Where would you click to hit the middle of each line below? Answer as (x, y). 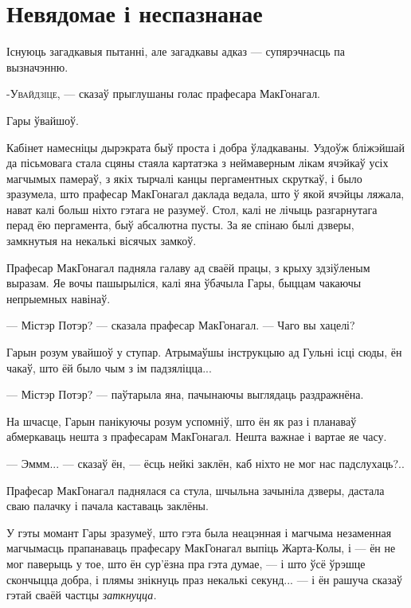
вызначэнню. (37, 66)
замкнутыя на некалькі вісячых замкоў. (102, 241)
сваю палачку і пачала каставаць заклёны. (108, 506)
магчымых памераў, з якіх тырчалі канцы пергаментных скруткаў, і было (184, 178)
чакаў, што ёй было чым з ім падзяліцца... (109, 367)
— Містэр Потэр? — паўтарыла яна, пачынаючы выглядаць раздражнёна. (185, 394)
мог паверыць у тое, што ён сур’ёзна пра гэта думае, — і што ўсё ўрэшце (186, 563)
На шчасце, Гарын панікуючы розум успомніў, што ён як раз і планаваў (182, 421)
